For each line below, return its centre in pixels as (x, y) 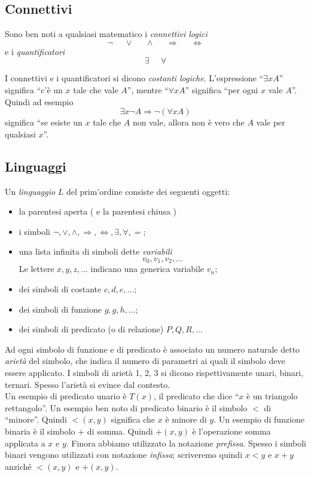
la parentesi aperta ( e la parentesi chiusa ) (98, 211)
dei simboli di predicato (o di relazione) (91, 329)
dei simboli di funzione (60, 309)
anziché (18, 466)
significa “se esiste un (44, 122)
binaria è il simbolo (40, 431)
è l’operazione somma (231, 431)
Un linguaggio (30, 191)
